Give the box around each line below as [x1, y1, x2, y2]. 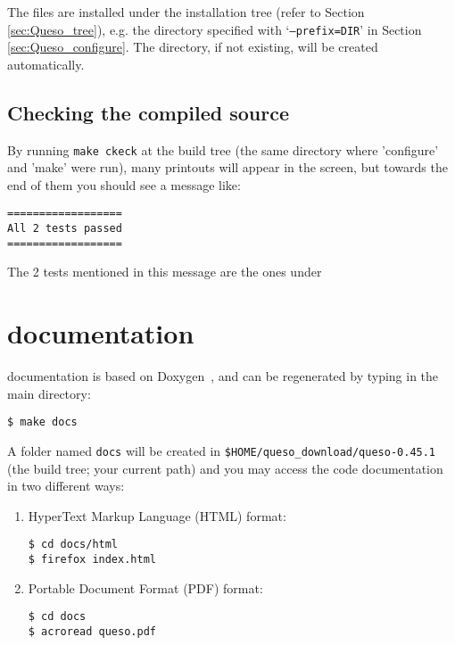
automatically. [7, 54, 85, 73]
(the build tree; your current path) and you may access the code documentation [7, 459, 443, 477]
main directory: [7, 384, 91, 402]
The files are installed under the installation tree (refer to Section [7, 3, 365, 21]
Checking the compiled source [7, 98, 289, 126]
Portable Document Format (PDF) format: [28, 578, 263, 597]
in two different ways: [7, 476, 125, 495]
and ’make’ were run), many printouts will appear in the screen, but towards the [7, 158, 448, 177]
